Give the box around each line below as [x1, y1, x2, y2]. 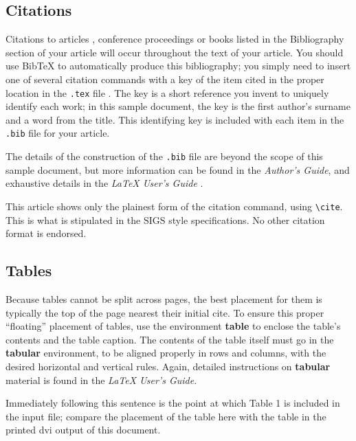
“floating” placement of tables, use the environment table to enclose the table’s [5, 319, 341, 333]
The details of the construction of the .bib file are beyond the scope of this [5, 149, 323, 163]
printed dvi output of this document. [5, 422, 161, 437]
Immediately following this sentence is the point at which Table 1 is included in [5, 396, 340, 410]
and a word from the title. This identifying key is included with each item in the [5, 112, 344, 126]
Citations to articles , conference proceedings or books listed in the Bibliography [5, 32, 344, 46]
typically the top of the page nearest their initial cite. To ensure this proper [5, 305, 324, 319]
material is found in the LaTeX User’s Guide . [5, 372, 197, 387]
